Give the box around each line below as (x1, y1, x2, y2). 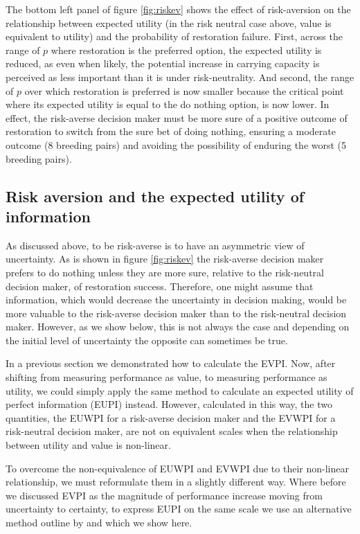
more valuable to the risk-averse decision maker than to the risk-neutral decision (6, 305, 347, 320)
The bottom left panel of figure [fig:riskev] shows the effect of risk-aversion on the (6, 2, 351, 16)
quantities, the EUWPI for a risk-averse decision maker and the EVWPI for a (6, 410, 336, 425)
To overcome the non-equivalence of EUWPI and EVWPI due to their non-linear (6, 461, 349, 475)
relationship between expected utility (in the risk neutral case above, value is (6, 15, 332, 30)
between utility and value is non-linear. (6, 438, 171, 452)
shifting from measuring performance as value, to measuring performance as (6, 370, 327, 384)
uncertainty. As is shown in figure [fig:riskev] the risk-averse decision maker (6, 251, 324, 266)
